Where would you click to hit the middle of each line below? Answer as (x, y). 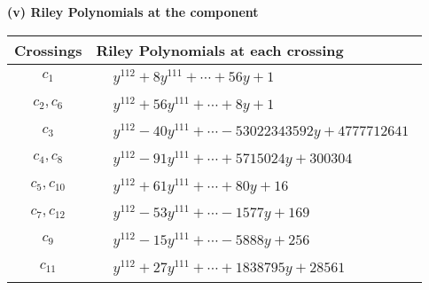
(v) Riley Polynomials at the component (133, 12)
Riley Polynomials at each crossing (220, 50)
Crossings (48, 50)
